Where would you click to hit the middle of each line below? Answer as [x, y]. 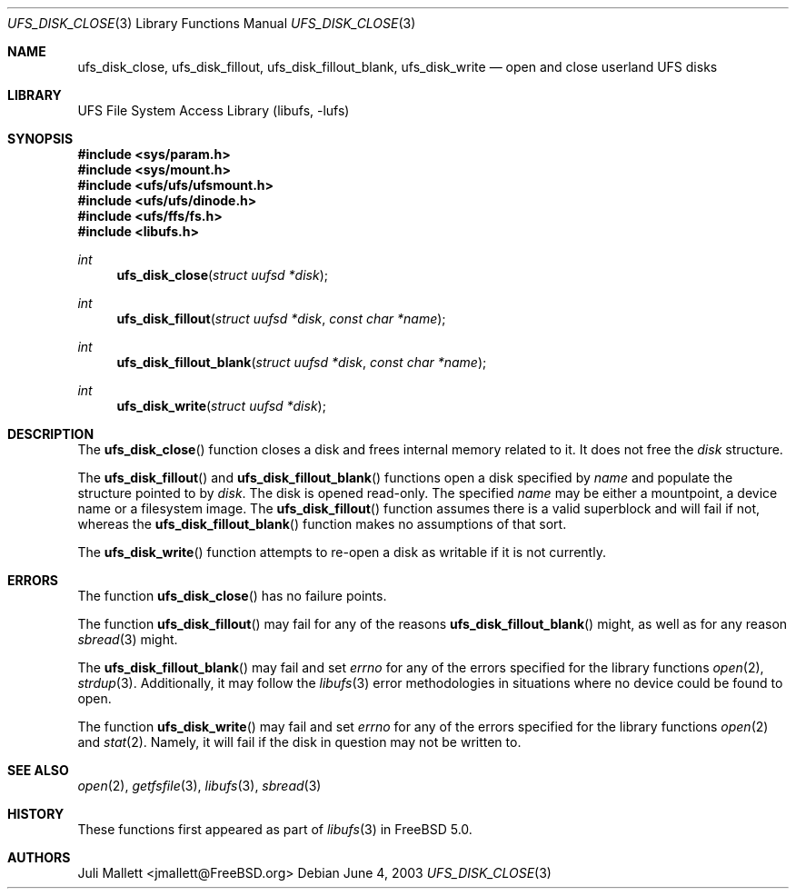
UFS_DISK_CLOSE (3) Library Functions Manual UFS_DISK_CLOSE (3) [212, 23]
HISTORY [36, 814]
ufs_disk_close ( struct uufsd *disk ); [222, 275]
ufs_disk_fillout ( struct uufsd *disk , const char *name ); [281, 319]
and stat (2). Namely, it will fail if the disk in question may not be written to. [299, 742]
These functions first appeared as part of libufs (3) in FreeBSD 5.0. [275, 829]
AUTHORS [39, 857]
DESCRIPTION [51, 434]
